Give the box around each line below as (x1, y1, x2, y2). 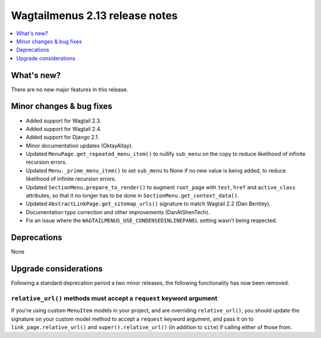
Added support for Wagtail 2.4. (26, 125, 102, 132)
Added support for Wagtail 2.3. (26, 117, 102, 124)
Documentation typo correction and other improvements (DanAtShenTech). (26, 208, 210, 215)
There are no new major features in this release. (11, 86, 128, 93)
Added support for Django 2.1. (26, 134, 99, 141)
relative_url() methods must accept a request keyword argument (11, 294, 218, 302)
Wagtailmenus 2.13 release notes (11, 9, 178, 22)
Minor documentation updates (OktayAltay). (26, 142, 133, 149)
